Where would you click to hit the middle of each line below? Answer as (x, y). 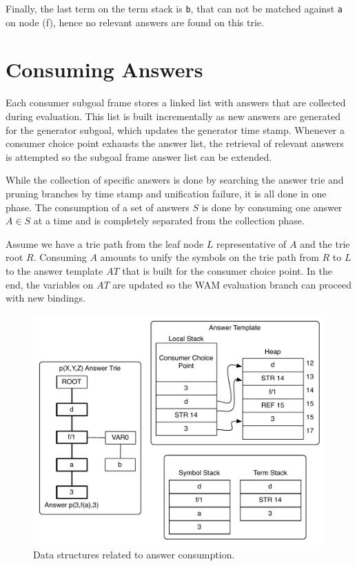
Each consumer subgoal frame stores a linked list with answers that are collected (176, 103)
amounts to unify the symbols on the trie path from (210, 257)
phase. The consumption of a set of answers (98, 207)
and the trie (325, 243)
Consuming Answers (104, 69)
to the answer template (54, 270)
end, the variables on (50, 284)
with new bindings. (45, 298)
